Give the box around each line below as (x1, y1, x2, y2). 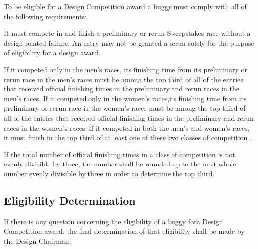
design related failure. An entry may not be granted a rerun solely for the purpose (4, 37, 254, 48)
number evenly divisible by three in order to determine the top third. (4, 168, 215, 178)
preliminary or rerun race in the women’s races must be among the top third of (4, 103, 246, 113)
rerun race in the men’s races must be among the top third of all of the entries (4, 74, 243, 84)
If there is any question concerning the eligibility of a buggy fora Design (4, 216, 223, 226)
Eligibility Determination (4, 192, 136, 208)
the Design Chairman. (4, 235, 71, 246)
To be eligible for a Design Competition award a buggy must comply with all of (4, 1, 247, 11)
